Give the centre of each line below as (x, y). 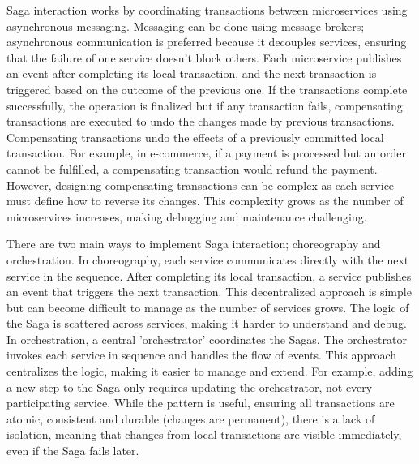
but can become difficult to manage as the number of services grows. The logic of (208, 307)
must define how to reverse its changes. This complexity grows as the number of (205, 201)
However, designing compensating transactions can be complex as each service (201, 185)
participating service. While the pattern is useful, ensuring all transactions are (201, 403)
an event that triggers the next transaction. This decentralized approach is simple (209, 292)
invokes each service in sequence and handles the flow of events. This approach (202, 355)
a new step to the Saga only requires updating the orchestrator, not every (190, 387)
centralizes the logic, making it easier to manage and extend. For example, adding (210, 371)
